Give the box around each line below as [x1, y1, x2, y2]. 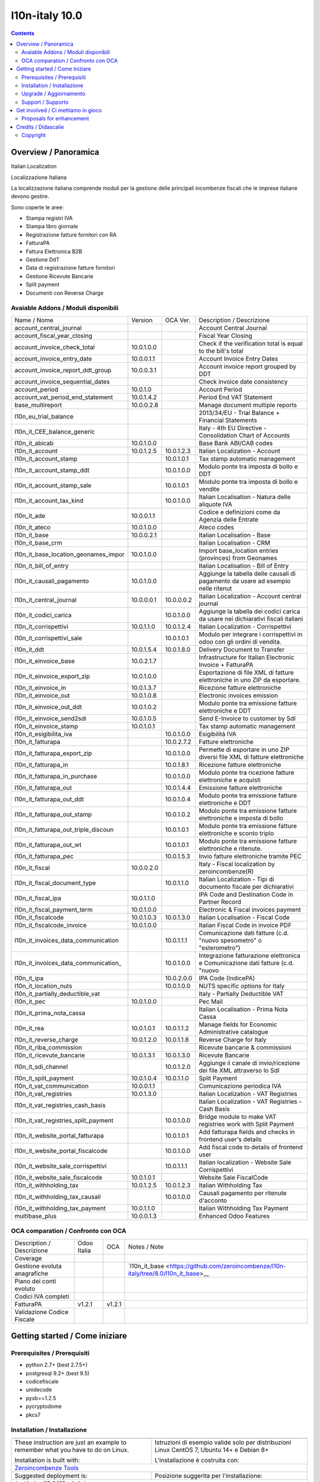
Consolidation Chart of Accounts [199, 431, 290, 439]
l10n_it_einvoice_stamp [14, 722, 78, 730]
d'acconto [199, 1196, 228, 1205]
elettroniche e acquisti [199, 775, 261, 784]
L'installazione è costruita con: [154, 1456, 239, 1464]
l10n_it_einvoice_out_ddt [14, 702, 82, 711]
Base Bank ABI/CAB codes [199, 439, 273, 447]
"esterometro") [199, 943, 241, 951]
